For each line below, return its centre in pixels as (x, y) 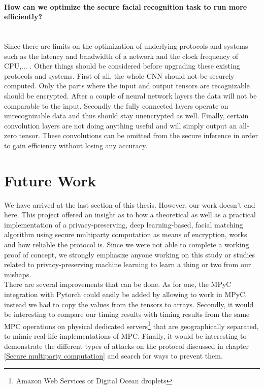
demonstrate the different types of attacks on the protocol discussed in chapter (127, 346)
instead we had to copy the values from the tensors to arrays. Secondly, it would (129, 304)
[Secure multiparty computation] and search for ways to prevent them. (113, 356)
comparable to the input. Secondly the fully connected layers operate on (116, 105)
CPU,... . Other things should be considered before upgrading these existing (122, 66)
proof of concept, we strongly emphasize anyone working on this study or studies (130, 254)
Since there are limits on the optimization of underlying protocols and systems (126, 45)
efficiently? (23, 17)
